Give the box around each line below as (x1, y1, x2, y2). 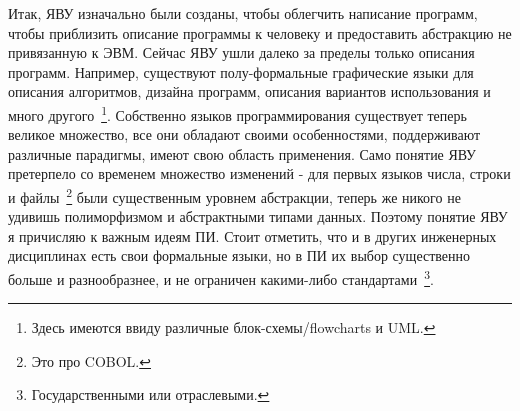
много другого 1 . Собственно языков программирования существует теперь (8, 101, 467, 125)
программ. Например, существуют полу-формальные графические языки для (8, 61, 474, 82)
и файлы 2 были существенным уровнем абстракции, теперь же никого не (8, 184, 461, 207)
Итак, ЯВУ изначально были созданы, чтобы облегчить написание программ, (8, 3, 478, 23)
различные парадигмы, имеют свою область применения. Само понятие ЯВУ (8, 143, 476, 164)
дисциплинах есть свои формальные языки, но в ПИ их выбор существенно (8, 245, 471, 266)
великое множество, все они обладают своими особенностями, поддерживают (8, 124, 481, 145)
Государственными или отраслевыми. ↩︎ (31, 384, 270, 405)
